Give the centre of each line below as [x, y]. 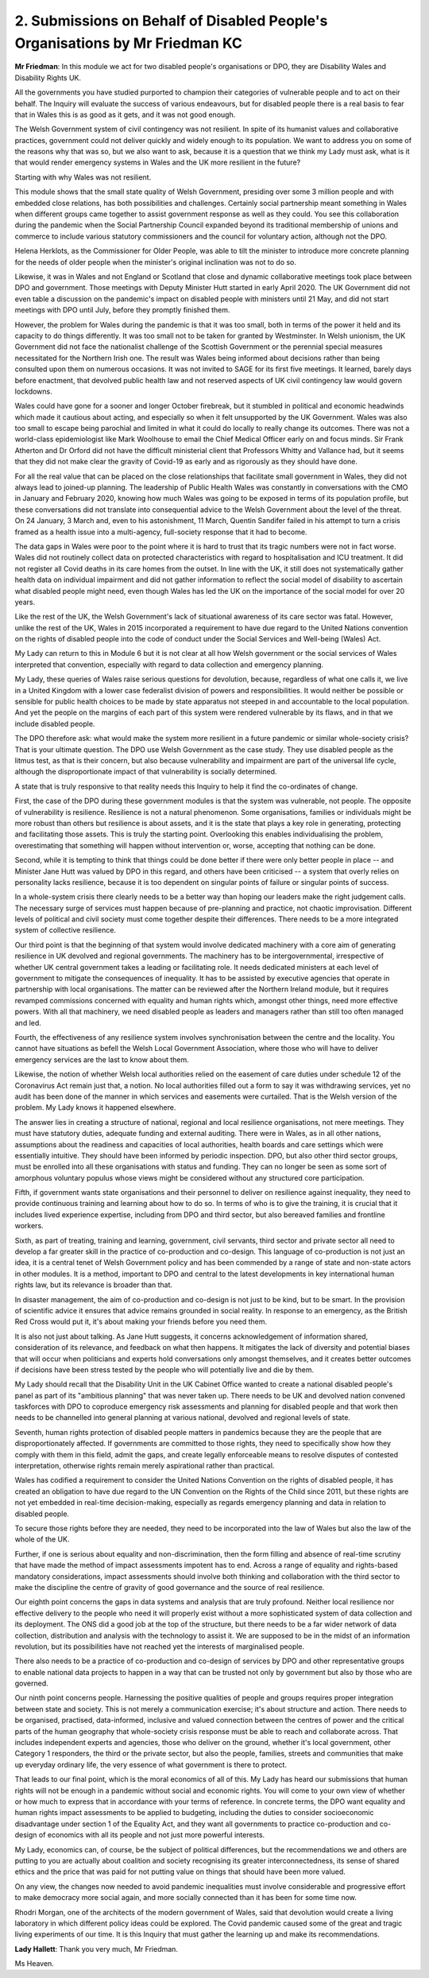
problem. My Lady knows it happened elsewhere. [95, 1107]
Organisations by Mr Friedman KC [128, 43]
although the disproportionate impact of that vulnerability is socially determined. [146, 772]
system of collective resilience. [66, 930]
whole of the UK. [42, 1539]
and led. [28, 1022]
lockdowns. [34, 391]
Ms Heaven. [35, 1964]
